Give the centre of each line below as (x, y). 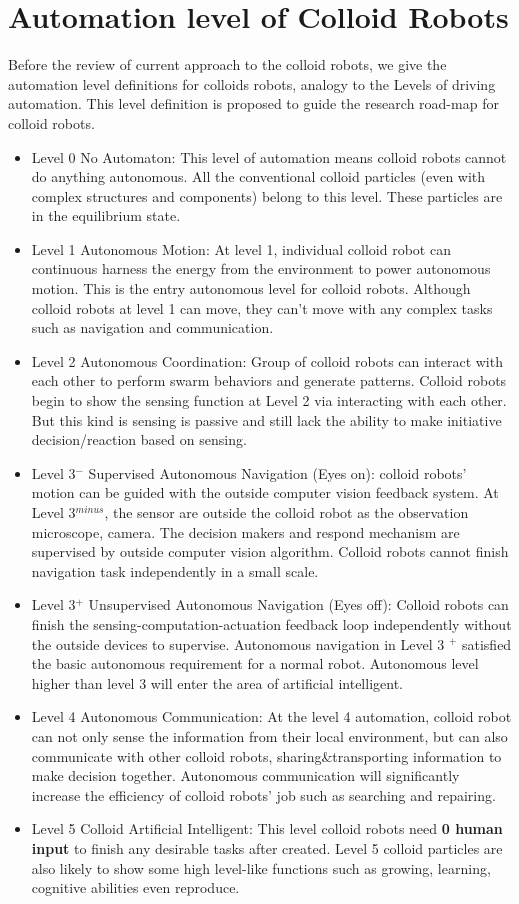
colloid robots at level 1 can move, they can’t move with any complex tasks (262, 307)
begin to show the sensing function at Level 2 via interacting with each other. (269, 400)
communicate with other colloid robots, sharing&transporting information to (266, 755)
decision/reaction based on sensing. (139, 439)
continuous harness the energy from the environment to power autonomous (261, 268)
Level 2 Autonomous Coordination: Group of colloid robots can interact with (267, 360)
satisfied (486, 643)
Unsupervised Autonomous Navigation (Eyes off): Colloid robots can (298, 604)
